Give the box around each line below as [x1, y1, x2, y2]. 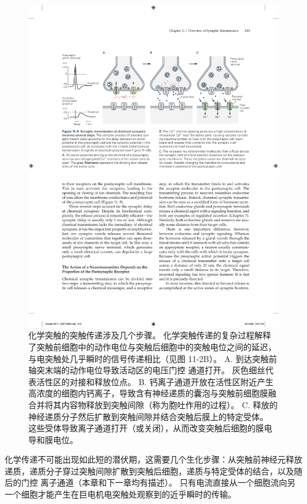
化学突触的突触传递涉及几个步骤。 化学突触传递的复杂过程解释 [28, 329, 271, 341]
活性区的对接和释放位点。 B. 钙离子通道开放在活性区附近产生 [36, 375, 274, 387]
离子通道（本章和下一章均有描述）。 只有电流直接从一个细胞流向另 [40, 476, 296, 489]
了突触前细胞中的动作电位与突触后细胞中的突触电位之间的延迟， [28, 340, 276, 353]
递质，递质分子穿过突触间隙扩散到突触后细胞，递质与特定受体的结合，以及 [5, 464, 294, 477]
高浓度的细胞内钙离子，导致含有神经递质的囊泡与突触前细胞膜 [28, 387, 268, 399]
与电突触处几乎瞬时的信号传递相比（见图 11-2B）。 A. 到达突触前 [28, 352, 277, 364]
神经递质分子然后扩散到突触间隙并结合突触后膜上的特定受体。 [28, 410, 268, 422]
